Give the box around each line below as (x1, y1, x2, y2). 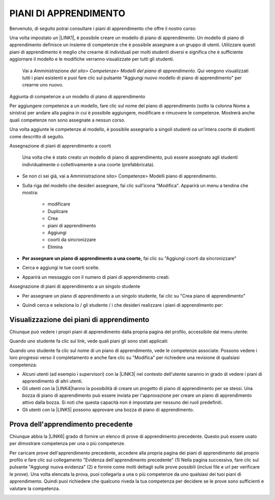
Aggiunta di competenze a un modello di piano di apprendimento (9, 93, 146, 99)
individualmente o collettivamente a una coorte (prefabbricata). (22, 161, 155, 167)
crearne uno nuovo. (22, 82, 64, 88)
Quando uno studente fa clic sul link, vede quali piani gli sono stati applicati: (9, 338, 169, 344)
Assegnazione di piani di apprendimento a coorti (9, 143, 112, 149)
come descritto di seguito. (9, 133, 65, 139)
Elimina (47, 244, 63, 250)
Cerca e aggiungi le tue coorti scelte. (22, 264, 100, 271)
